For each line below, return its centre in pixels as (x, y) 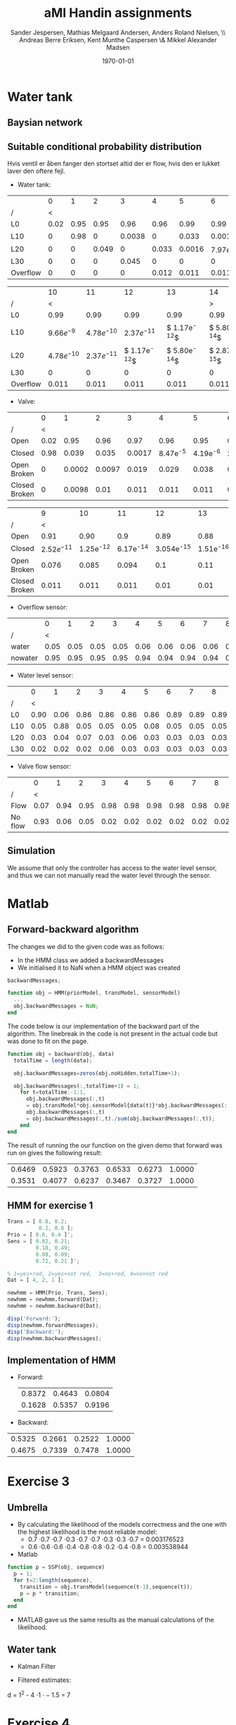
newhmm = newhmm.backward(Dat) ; (54, 1306)
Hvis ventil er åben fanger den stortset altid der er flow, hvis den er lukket (113, 164)
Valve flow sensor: (44, 766)
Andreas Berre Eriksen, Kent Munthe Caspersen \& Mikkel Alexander (118, 39)
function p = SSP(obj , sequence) (56, 1567)
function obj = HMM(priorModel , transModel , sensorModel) (94, 993)
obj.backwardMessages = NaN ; (56, 1006)
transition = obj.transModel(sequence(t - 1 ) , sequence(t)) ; (106, 1587)
